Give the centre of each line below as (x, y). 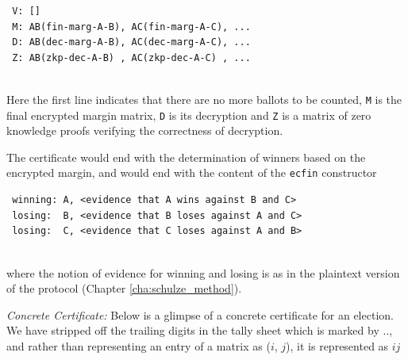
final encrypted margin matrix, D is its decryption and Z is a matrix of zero (189, 115)
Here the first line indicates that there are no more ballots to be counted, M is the (204, 99)
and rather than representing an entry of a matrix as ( (139, 345)
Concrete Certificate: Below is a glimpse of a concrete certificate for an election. (200, 314)
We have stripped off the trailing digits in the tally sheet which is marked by (193, 330)
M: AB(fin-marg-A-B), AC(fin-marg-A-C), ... (131, 27)
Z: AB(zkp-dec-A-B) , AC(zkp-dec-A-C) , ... (131, 57)
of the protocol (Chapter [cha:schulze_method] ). (124, 288)
